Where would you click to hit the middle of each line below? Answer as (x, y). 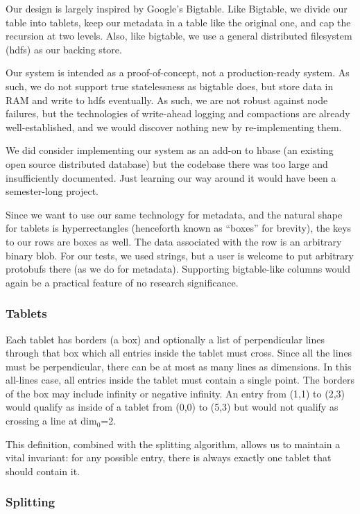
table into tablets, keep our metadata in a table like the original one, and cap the (178, 22)
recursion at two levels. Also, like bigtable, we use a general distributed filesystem (179, 36)
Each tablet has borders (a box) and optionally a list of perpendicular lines (165, 339)
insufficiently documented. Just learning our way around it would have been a (171, 177)
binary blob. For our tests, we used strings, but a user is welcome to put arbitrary (180, 255)
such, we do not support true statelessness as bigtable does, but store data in (170, 86)
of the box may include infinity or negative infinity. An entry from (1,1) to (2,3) (175, 393)
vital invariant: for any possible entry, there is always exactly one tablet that (169, 457)
